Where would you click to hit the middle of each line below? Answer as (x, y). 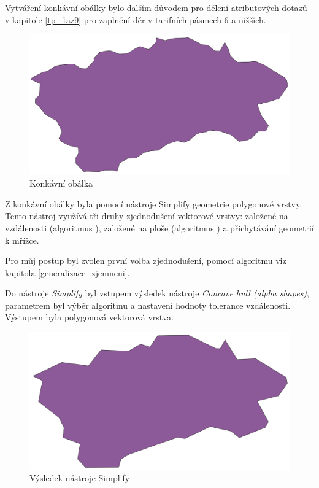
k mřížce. (22, 240)
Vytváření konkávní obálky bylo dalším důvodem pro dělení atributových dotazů (156, 7)
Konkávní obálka (61, 183)
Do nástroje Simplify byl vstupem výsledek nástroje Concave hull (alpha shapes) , (157, 293)
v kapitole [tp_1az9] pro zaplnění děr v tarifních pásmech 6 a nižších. (136, 19)
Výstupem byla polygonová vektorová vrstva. (89, 317)
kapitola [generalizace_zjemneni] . (67, 272)
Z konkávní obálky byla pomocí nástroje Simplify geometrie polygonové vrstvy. (154, 203)
